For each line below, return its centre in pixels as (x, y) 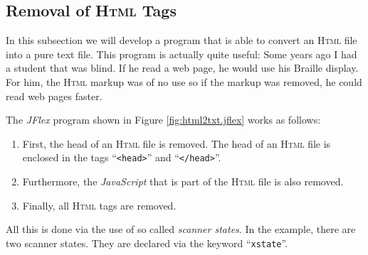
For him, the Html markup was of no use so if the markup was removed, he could (184, 81)
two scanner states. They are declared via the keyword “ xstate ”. (147, 243)
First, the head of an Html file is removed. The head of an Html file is (177, 143)
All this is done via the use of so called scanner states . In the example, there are (181, 229)
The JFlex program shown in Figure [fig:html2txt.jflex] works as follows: (163, 120)
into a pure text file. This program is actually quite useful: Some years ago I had (182, 54)
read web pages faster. (54, 96)
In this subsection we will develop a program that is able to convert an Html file (182, 40)
